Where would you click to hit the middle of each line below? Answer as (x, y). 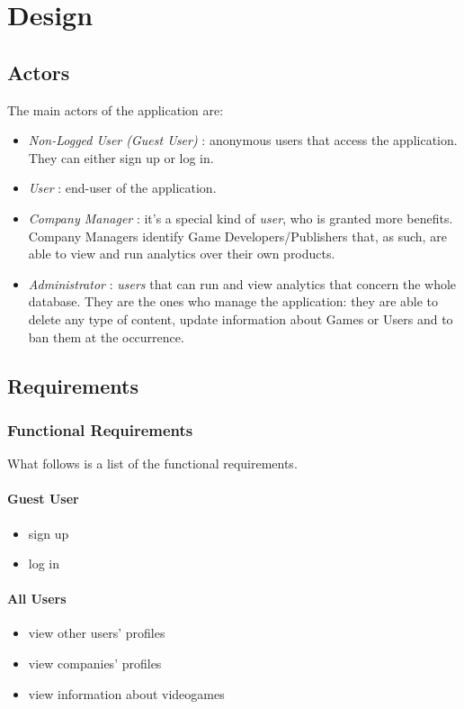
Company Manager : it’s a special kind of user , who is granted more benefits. (241, 218)
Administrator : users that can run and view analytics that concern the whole (242, 283)
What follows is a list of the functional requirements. (152, 464)
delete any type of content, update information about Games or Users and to (241, 318)
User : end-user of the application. (122, 188)
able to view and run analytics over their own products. (182, 254)
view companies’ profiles (95, 664)
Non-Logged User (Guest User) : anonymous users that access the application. (243, 140)
